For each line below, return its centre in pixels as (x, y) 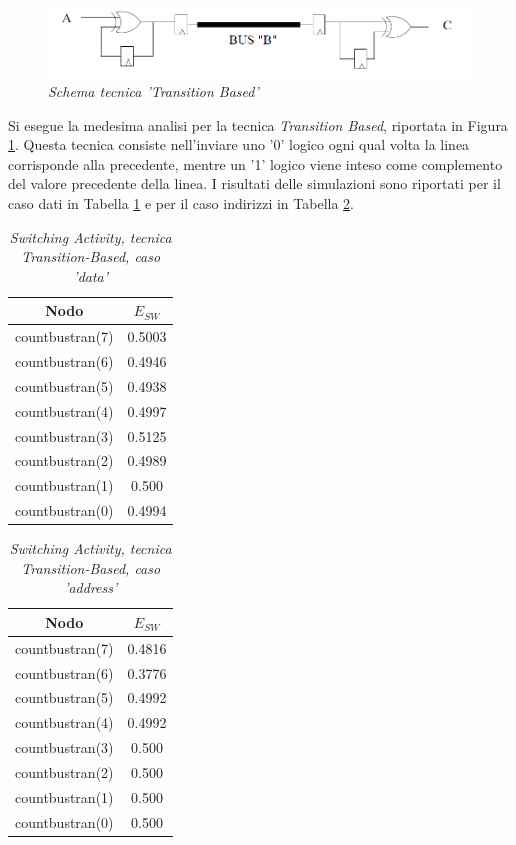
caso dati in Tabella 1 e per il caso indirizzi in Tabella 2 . (181, 202)
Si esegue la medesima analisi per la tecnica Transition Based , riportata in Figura (258, 124)
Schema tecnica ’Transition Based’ (153, 90)
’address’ (91, 587)
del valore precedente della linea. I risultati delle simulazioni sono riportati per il (254, 183)
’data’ (91, 275)
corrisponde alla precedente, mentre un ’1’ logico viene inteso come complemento (255, 163)
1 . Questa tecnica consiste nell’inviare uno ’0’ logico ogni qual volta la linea (239, 144)
